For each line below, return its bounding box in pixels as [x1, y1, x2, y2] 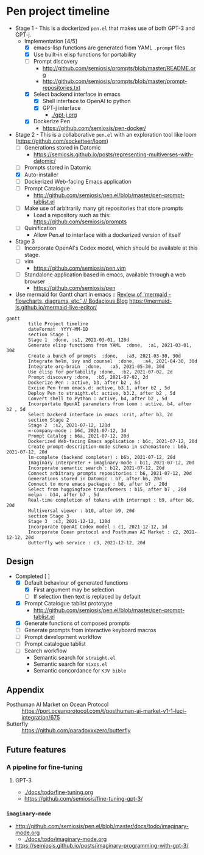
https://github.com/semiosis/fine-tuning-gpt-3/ [24, 795, 143, 802]
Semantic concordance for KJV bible [33, 667, 127, 674]
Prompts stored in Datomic [24, 164, 91, 171]
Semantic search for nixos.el [33, 660, 108, 668]
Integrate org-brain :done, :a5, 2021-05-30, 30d [28, 364, 165, 370]
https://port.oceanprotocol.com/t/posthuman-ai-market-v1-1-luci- [21, 707, 187, 715]
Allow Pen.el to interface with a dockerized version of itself [33, 231, 181, 239]
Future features [6, 745, 66, 755]
